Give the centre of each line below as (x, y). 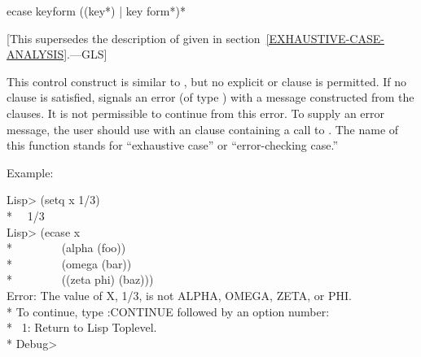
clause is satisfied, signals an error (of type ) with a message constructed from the (210, 97)
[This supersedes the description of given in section (134, 38)
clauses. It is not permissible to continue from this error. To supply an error (196, 113)
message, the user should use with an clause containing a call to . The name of (203, 129)
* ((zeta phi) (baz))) (80, 279)
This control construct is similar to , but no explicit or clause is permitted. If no (207, 81)
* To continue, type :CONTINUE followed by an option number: (168, 311)
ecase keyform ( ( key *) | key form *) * (96, 11)
